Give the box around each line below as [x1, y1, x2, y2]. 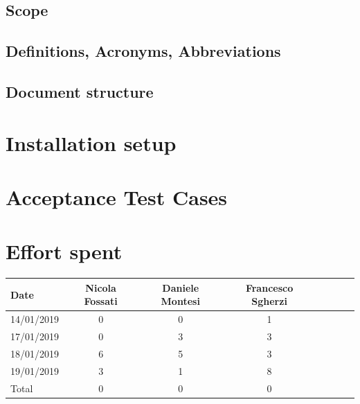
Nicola [85, 280, 116, 295]
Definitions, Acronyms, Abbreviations [6, 40, 281, 62]
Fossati [84, 294, 118, 308]
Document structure [6, 80, 154, 102]
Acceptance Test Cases [6, 182, 228, 211]
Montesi [161, 294, 200, 308]
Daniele [162, 280, 199, 295]
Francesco [245, 280, 294, 295]
